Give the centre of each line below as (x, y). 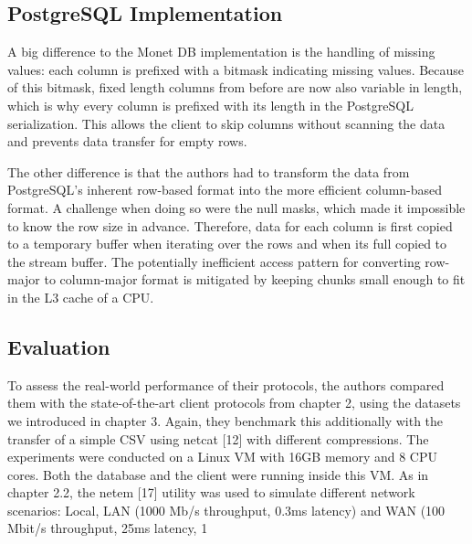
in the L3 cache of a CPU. (81, 297)
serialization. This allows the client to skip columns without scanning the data (226, 123)
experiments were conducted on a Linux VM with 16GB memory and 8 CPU (223, 457)
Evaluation (59, 346)
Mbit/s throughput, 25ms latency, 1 (108, 528)
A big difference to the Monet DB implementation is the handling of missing (221, 52)
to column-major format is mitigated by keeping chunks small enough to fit (255, 279)
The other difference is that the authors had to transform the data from (209, 171)
